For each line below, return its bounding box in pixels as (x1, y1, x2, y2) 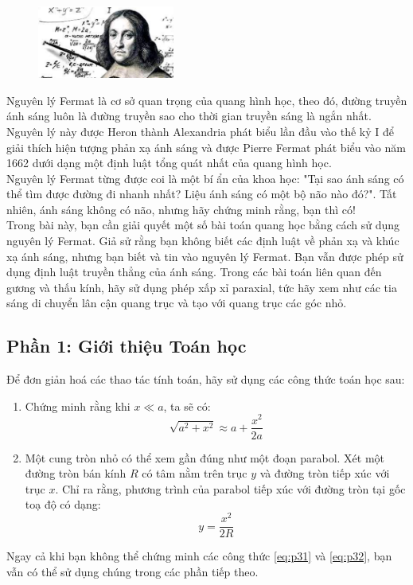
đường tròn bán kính (25, 465, 127, 482)
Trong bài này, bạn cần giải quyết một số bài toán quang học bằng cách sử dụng (6, 216, 400, 233)
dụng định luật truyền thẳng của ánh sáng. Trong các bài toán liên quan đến (6, 263, 382, 280)
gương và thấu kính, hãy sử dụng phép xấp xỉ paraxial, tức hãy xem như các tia (6, 279, 397, 295)
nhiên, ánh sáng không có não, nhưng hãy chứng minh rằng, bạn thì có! (6, 201, 356, 217)
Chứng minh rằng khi (25, 397, 131, 414)
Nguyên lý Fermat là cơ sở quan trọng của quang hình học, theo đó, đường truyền (6, 92, 407, 108)
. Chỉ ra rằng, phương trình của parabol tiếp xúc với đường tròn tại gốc (55, 480, 406, 497)
